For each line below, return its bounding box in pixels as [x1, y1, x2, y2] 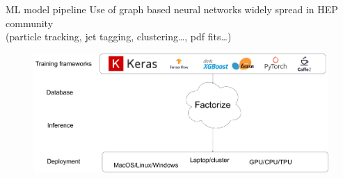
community [6, 15, 54, 30]
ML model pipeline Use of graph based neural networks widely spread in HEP [6, 2, 338, 16]
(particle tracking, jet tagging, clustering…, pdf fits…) [6, 29, 232, 44]
